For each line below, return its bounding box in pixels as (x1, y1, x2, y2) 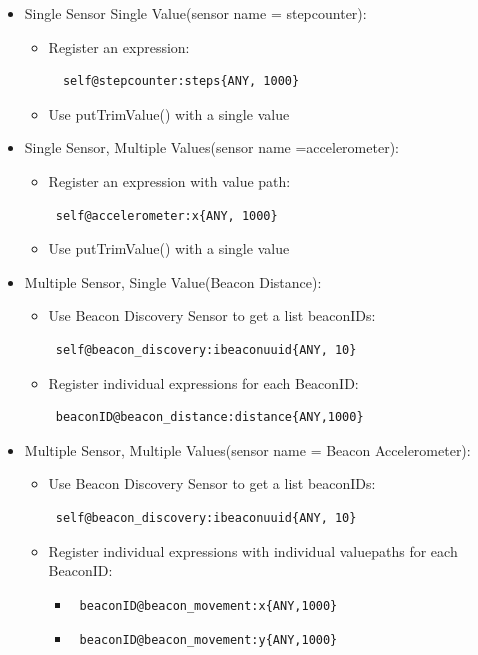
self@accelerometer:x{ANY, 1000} (55, 208, 278, 223)
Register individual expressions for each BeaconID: (48, 372, 359, 393)
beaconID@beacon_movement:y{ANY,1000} (79, 633, 338, 648)
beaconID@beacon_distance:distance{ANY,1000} (55, 410, 364, 425)
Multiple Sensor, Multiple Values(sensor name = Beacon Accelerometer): (24, 439, 471, 460)
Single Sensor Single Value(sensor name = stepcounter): (24, 3, 367, 23)
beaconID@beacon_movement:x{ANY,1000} (79, 598, 338, 613)
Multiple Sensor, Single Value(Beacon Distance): (24, 271, 322, 292)
